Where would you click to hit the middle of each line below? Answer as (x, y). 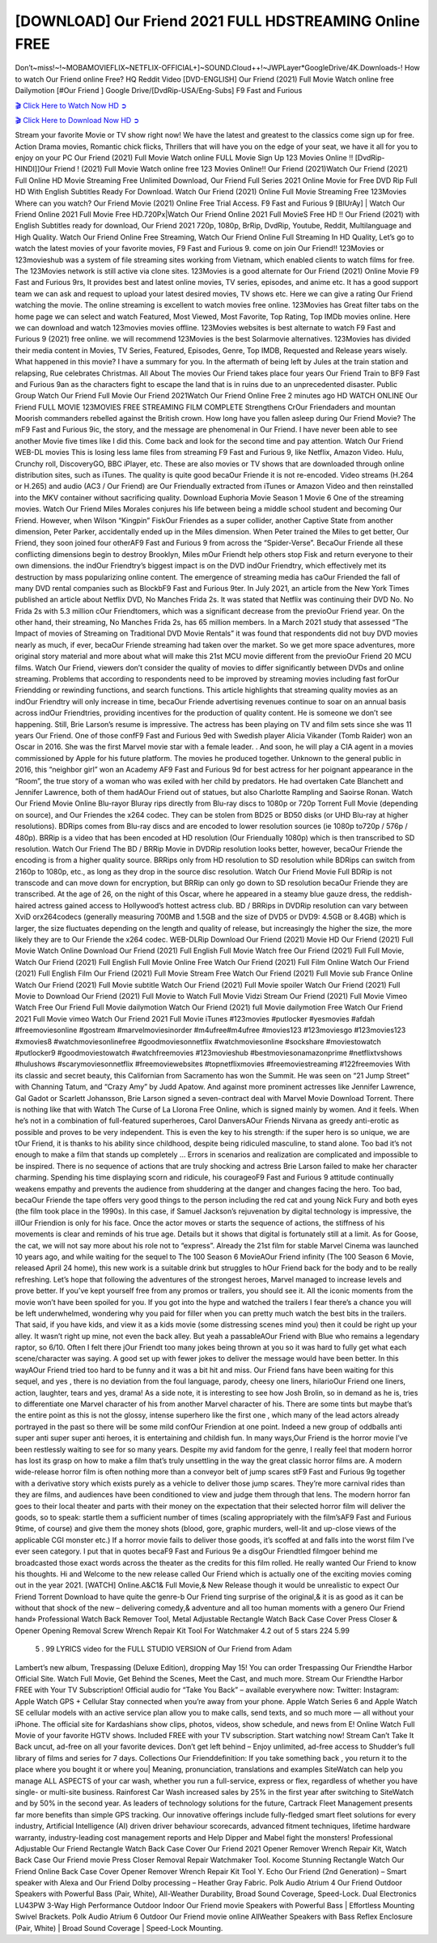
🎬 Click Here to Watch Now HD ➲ (71, 105)
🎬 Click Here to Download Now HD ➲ (77, 120)
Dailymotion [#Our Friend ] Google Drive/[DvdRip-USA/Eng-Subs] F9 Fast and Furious (159, 91)
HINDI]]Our (34, 169)
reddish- (398, 894)
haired (25, 905)
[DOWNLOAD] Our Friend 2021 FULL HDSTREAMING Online (217, 21)
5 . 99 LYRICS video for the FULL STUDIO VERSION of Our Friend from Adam (163, 1649)
